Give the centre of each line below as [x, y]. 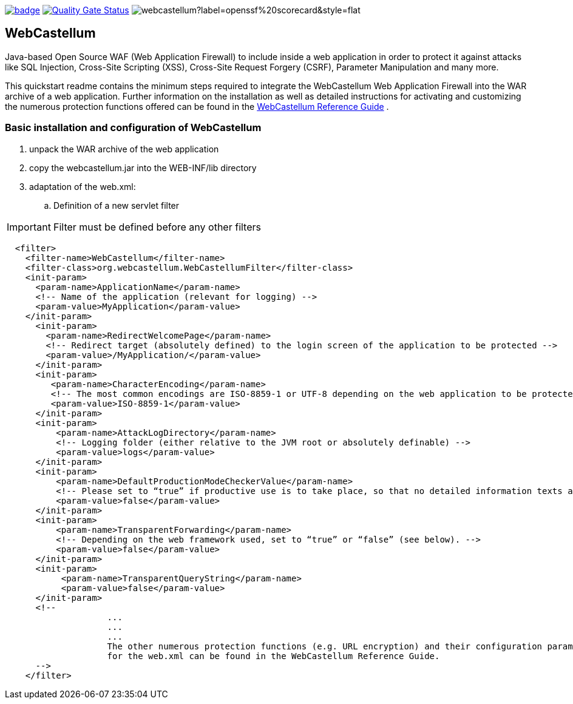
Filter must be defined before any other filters [157, 227]
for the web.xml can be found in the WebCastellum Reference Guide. [273, 656]
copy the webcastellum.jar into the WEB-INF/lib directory [143, 168]
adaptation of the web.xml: [83, 186]
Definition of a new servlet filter [117, 205]
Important [29, 227]
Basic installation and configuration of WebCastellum [133, 128]
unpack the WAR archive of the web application [124, 149]
